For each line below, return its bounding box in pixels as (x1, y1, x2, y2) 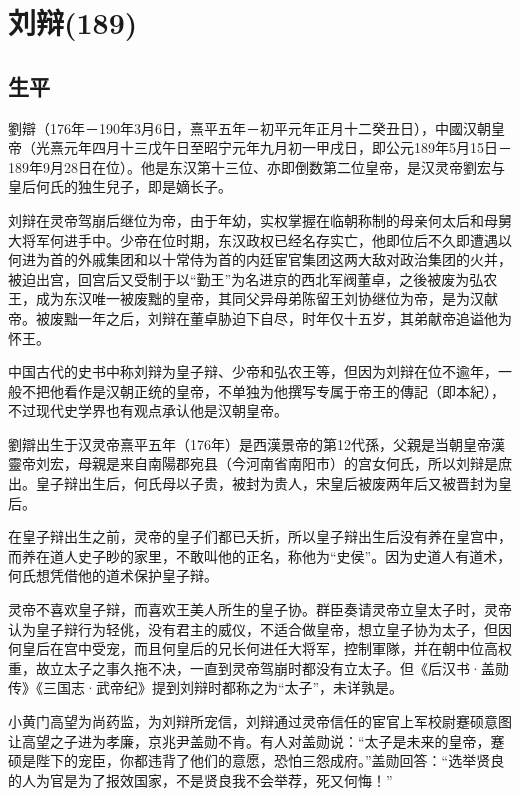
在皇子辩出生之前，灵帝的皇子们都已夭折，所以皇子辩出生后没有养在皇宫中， (8, 526, 512, 547)
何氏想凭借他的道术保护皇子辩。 (8, 565, 218, 586)
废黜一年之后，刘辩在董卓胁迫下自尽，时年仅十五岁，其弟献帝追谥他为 (49, 307, 512, 328)
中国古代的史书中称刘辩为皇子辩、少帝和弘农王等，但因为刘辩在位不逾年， (8, 361, 498, 382)
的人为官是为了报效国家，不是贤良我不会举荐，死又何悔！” (8, 769, 393, 790)
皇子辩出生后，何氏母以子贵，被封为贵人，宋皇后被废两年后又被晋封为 (35, 473, 498, 494)
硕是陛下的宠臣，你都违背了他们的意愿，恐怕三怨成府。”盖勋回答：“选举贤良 (8, 750, 505, 771)
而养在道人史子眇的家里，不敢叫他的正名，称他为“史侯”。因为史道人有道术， (8, 545, 512, 566)
